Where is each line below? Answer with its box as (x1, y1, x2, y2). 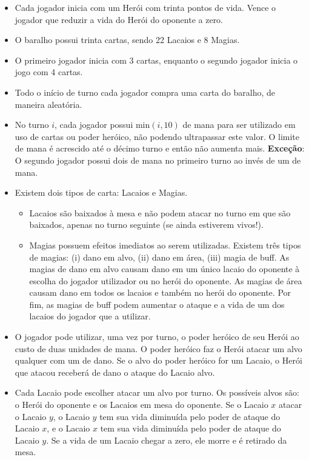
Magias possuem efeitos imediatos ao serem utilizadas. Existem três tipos (29, 238, 301, 251)
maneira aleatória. (15, 98, 82, 110)
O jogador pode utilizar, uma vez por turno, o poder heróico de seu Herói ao (15, 330, 299, 343)
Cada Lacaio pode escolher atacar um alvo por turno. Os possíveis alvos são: (15, 386, 299, 399)
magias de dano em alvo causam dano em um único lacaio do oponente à (29, 262, 300, 275)
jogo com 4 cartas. (15, 65, 83, 78)
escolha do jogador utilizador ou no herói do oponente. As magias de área (29, 274, 302, 287)
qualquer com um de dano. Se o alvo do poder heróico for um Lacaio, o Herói (15, 354, 302, 367)
